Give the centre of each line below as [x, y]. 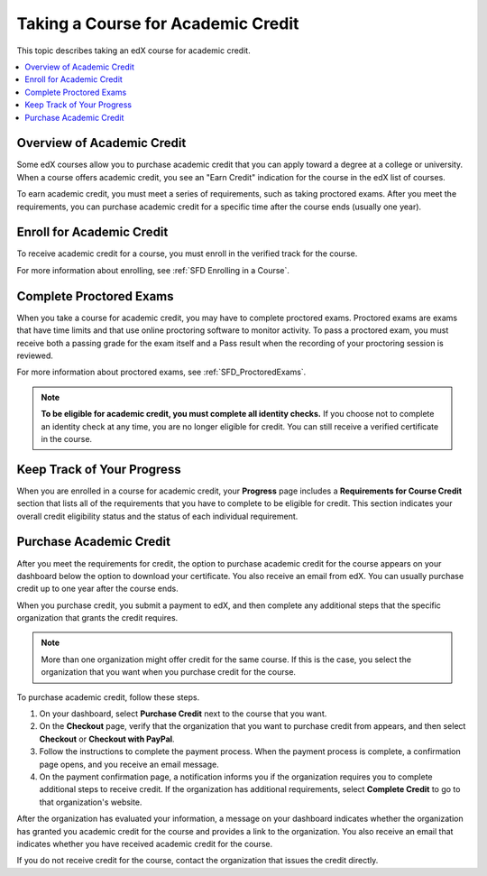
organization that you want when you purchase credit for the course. [169, 672]
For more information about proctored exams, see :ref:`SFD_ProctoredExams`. [161, 372]
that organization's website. [91, 802]
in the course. [67, 438]
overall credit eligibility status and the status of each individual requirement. [157, 516]
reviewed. [35, 355]
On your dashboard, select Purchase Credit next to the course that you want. [183, 714]
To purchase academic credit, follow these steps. [108, 697]
